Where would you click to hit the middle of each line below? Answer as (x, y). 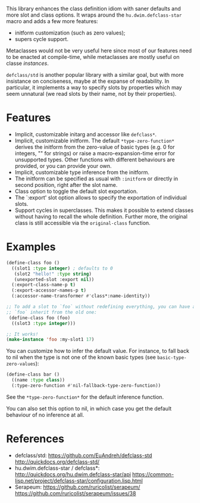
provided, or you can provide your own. (63, 165)
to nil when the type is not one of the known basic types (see (81, 357)
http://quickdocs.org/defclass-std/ (57, 461)
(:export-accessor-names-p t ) (49, 290)
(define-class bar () (33, 374)
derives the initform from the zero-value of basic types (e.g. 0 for (95, 147)
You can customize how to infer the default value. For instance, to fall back (98, 351)
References (35, 439)
